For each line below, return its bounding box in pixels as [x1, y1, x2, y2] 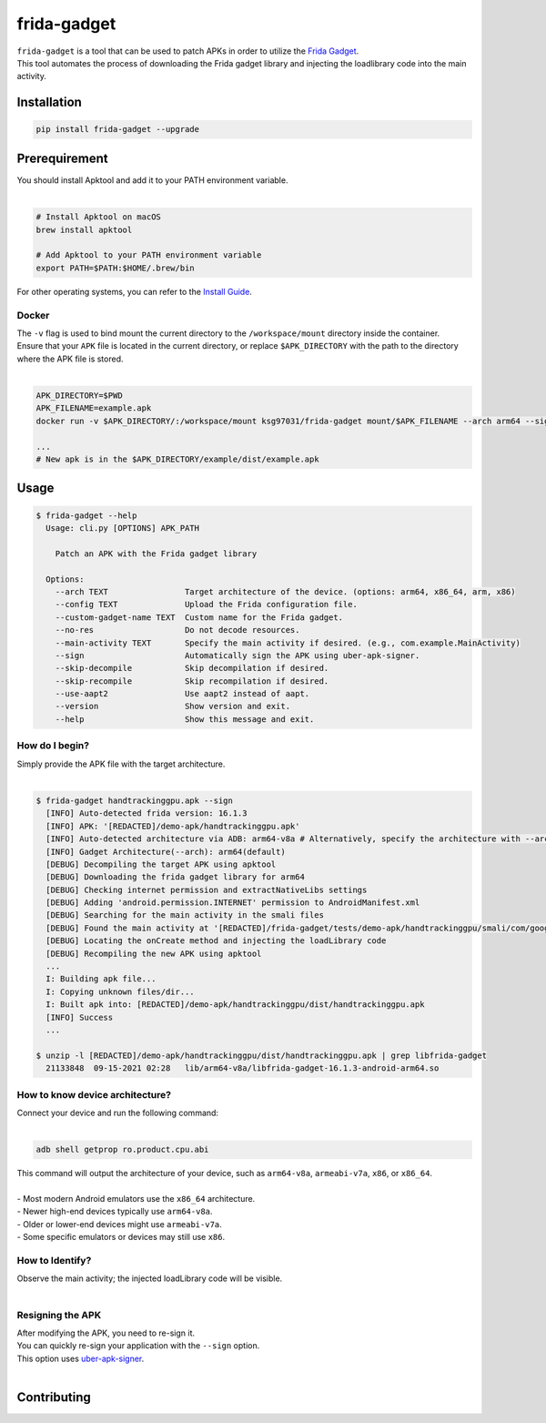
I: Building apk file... [45, 974, 157, 984]
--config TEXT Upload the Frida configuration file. [55, 599, 359, 610]
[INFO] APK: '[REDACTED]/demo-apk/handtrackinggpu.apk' [45, 820, 300, 831]
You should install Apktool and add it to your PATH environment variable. [16, 174, 288, 186]
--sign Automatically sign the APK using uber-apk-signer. [55, 650, 420, 660]
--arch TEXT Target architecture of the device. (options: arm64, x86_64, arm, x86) [55, 586, 516, 596]
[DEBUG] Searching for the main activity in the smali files [45, 910, 325, 920]
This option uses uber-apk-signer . [16, 1353, 145, 1364]
